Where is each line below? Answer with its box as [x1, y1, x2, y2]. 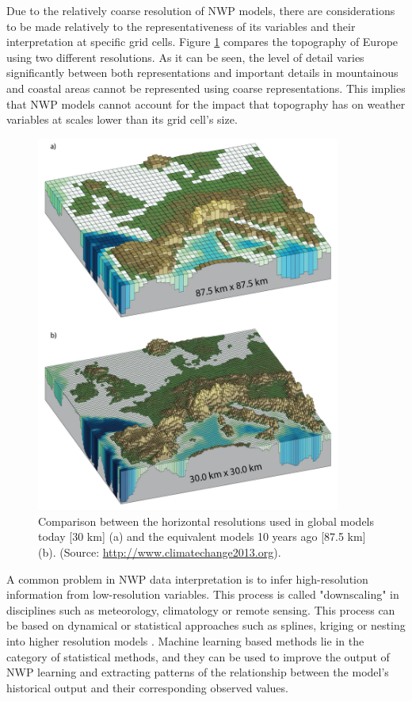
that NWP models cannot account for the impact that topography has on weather [6, 95, 406, 112]
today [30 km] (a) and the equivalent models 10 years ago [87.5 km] [38, 528, 366, 545]
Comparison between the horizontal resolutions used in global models [38, 512, 375, 529]
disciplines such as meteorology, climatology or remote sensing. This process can [6, 601, 395, 618]
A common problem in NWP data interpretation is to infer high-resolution [6, 570, 368, 587]
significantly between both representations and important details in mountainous [6, 64, 399, 81]
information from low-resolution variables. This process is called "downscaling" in [6, 586, 399, 603]
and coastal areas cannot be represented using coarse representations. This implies [6, 79, 406, 96]
